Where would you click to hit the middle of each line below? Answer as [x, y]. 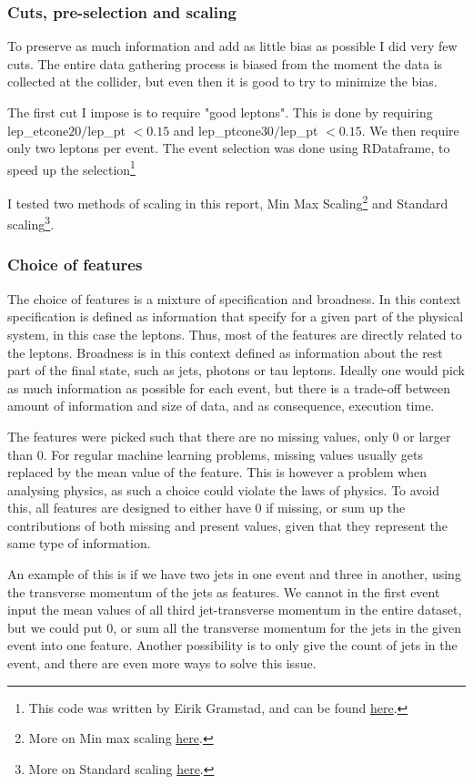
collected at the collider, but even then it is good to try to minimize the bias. [222, 81]
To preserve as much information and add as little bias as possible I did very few [232, 46]
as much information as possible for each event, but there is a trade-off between [229, 387]
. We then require [410, 130]
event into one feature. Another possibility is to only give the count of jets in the [232, 645]
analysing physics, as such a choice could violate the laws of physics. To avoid [224, 489]
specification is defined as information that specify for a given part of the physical [236, 316]
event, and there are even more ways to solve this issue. [162, 663]
